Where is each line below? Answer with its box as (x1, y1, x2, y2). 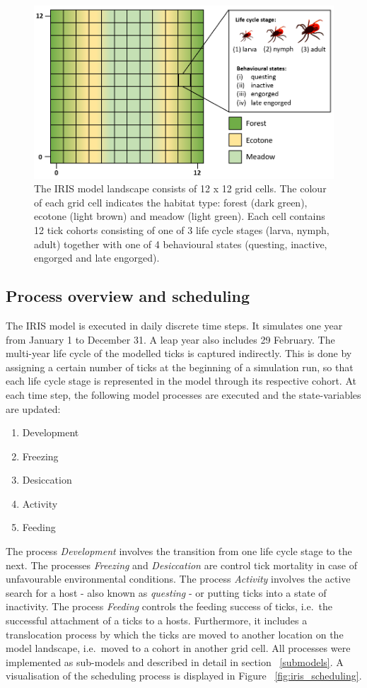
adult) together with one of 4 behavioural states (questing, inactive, (34, 236, 327, 251)
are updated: (6, 401, 61, 416)
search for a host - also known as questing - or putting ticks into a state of (6, 585, 327, 600)
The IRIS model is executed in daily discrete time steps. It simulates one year (6, 317, 343, 332)
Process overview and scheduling (6, 285, 250, 307)
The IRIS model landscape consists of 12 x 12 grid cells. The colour (34, 181, 327, 196)
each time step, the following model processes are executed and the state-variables (6, 387, 361, 402)
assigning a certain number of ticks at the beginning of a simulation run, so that (6, 359, 354, 374)
